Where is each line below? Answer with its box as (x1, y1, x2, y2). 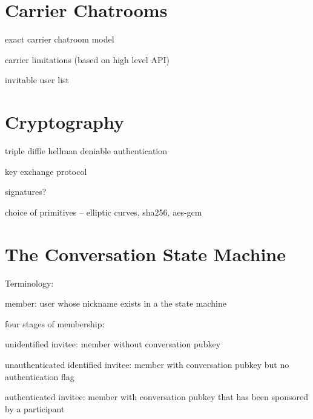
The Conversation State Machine (5, 241, 286, 266)
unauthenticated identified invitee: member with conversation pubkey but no (5, 358, 289, 370)
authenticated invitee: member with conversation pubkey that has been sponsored (5, 390, 308, 403)
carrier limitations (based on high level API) (5, 53, 170, 66)
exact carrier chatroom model (5, 33, 114, 46)
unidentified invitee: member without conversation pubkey (5, 338, 221, 350)
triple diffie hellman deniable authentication (5, 145, 168, 157)
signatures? (5, 185, 47, 198)
